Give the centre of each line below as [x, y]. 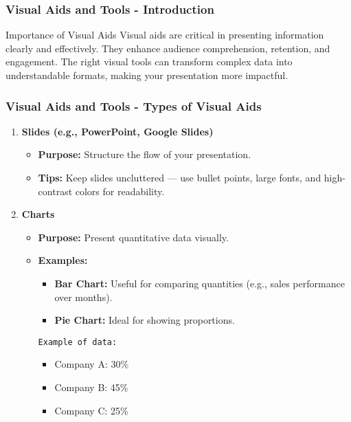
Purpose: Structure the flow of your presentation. [145, 154]
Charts [38, 214]
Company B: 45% [91, 387]
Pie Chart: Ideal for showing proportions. [145, 320]
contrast [55, 191]
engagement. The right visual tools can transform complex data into [149, 62]
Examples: [63, 260]
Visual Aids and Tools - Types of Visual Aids [134, 105]
